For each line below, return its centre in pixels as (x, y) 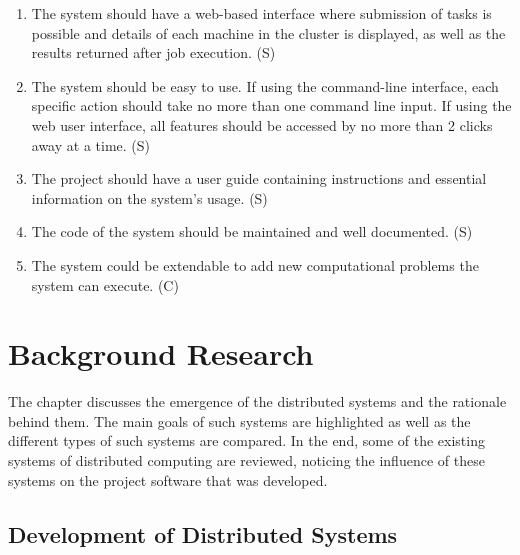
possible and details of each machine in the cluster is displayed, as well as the (268, 32)
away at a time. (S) (90, 144)
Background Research (161, 353)
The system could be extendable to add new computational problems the (255, 264)
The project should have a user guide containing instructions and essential (259, 178)
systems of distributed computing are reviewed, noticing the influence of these (246, 460)
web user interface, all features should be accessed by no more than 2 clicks (262, 124)
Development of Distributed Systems (203, 533)
